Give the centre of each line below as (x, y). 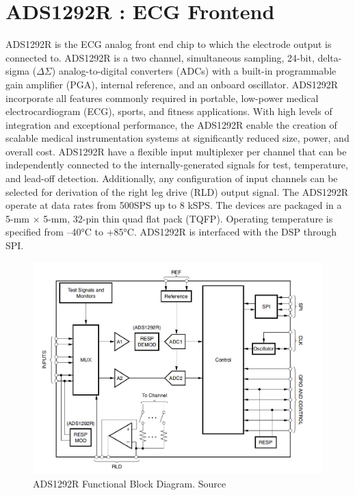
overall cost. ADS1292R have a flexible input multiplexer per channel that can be (176, 151)
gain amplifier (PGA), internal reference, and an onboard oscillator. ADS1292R (172, 84)
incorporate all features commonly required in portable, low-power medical (162, 98)
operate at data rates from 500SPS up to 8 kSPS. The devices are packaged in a (174, 205)
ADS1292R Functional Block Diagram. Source (130, 483)
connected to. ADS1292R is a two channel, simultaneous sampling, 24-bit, (160, 57)
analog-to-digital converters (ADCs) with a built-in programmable (197, 71)
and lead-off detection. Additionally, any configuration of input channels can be (172, 178)
